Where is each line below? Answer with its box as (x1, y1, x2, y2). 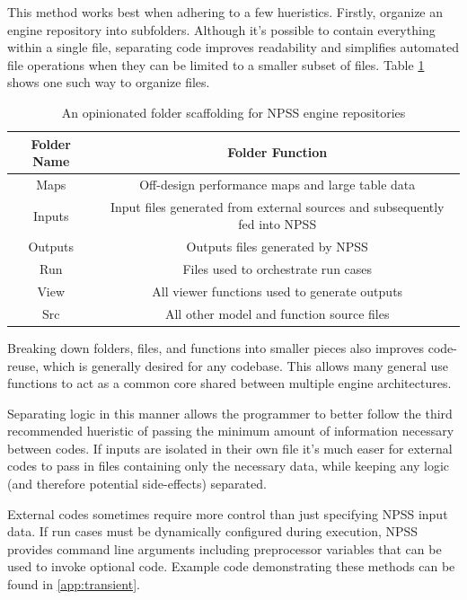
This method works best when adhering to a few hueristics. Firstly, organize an (7, 3, 444, 21)
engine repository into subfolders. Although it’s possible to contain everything (7, 20, 436, 39)
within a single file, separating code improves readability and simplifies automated (7, 38, 459, 57)
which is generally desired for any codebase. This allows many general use (42, 356, 449, 375)
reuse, (7, 356, 40, 375)
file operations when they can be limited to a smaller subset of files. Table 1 (7, 55, 425, 74)
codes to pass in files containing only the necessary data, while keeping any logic (7, 456, 450, 475)
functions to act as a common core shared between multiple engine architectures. (7, 374, 452, 393)
